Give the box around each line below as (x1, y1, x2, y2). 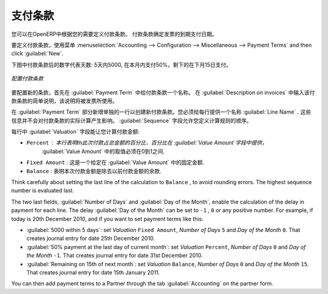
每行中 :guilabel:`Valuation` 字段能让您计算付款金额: (11, 128, 140, 135)
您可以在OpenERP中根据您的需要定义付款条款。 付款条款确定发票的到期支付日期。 (11, 30, 218, 38)
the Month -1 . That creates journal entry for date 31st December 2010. (26, 252, 203, 259)
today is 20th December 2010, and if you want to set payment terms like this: (11, 215, 203, 222)
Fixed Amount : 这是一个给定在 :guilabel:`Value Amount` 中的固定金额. (26, 159, 205, 166)
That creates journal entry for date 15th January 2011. (26, 268, 160, 276)
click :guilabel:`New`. (11, 50, 64, 57)
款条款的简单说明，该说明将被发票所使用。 (11, 97, 118, 104)
